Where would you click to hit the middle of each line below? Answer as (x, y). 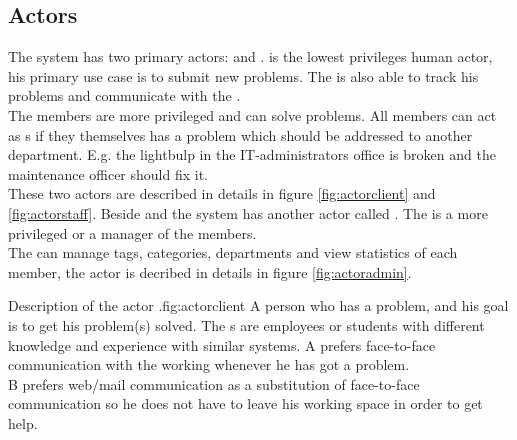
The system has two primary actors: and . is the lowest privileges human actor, (250, 56)
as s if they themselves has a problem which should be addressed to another (240, 134)
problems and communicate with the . (124, 95)
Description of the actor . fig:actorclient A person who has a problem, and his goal (258, 305)
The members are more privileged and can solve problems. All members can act (252, 114)
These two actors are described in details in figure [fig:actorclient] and (222, 193)
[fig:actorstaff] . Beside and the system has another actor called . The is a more (248, 212)
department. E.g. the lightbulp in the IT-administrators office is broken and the (252, 154)
